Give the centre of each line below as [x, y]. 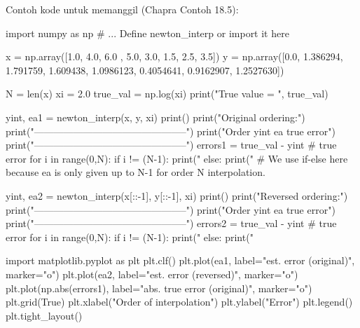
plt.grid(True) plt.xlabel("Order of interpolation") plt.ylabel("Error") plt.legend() [179, 302]
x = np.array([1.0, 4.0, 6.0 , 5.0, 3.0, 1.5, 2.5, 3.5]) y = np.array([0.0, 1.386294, [174, 56]
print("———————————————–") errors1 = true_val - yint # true [171, 145]
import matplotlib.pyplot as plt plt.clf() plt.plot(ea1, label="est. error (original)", [180, 260]
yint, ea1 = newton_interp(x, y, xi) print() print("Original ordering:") [155, 117]
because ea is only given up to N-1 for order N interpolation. [136, 172]
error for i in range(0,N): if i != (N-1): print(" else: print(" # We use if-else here [177, 158]
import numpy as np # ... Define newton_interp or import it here [147, 33]
